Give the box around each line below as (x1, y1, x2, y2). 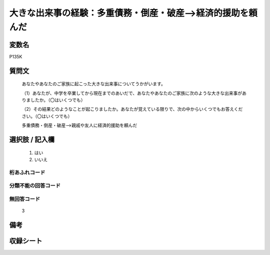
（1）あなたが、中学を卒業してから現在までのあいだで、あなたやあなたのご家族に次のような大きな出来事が (21, 90, 242, 96)
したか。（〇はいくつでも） (30, 97, 85, 103)
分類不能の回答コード (9, 182, 61, 189)
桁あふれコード (9, 169, 45, 176)
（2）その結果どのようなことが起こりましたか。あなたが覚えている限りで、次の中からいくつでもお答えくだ (21, 106, 243, 112)
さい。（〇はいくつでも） (21, 113, 72, 119)
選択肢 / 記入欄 (9, 135, 55, 144)
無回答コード (9, 195, 40, 202)
